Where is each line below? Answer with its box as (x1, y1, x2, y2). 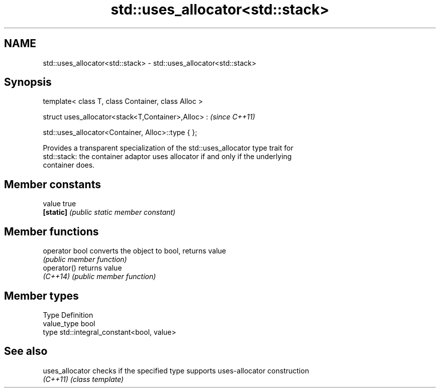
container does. (43, 161, 95, 170)
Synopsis (4, 76, 52, 89)
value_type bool (43, 319, 95, 328)
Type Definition (43, 310, 93, 319)
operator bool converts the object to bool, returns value (43, 246, 226, 255)
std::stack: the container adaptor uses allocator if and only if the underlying (43, 152, 292, 161)
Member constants (4, 178, 101, 191)
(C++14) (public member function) (43, 272, 156, 281)
